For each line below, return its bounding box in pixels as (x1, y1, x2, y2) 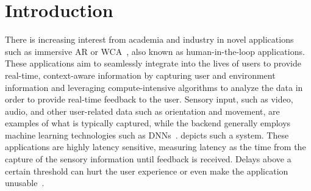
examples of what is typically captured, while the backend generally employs (5, 117, 291, 129)
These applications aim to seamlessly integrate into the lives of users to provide (5, 57, 302, 70)
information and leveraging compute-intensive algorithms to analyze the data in (5, 81, 303, 93)
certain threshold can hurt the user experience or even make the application (5, 164, 288, 177)
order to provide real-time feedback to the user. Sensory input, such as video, (5, 93, 293, 106)
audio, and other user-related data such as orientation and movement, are (5, 104, 280, 117)
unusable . (5, 176, 45, 189)
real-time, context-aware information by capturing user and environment (5, 68, 276, 81)
